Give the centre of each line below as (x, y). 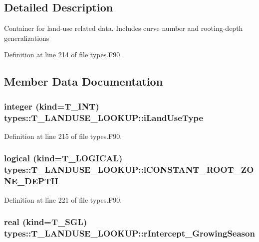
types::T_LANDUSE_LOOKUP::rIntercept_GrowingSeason (129, 233)
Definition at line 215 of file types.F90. (63, 136)
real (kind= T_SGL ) (46, 222)
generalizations (27, 38)
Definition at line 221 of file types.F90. (63, 199)
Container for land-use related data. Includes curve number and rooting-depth (124, 28)
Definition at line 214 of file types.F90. (63, 55)
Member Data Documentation (84, 81)
